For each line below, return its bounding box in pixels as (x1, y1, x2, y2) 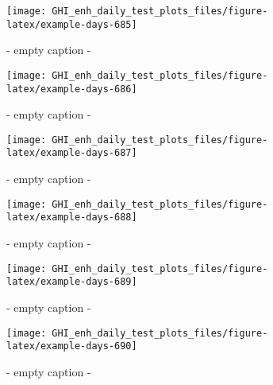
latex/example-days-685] (6, 18, 137, 30)
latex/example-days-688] (6, 212, 137, 224)
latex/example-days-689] (6, 276, 137, 288)
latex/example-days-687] (6, 147, 137, 159)
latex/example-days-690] (6, 340, 137, 352)
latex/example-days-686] (6, 83, 137, 95)
